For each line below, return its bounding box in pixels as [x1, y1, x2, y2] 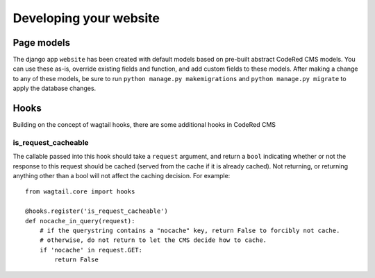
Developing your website [12, 10, 160, 26]
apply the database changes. [12, 84, 97, 93]
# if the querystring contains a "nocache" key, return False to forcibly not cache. [39, 227, 340, 235]
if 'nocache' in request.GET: [39, 246, 142, 254]
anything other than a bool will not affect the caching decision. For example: [12, 172, 231, 180]
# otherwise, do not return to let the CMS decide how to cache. [39, 236, 267, 244]
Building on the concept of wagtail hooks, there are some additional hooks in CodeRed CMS [12, 121, 276, 129]
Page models [12, 37, 71, 49]
